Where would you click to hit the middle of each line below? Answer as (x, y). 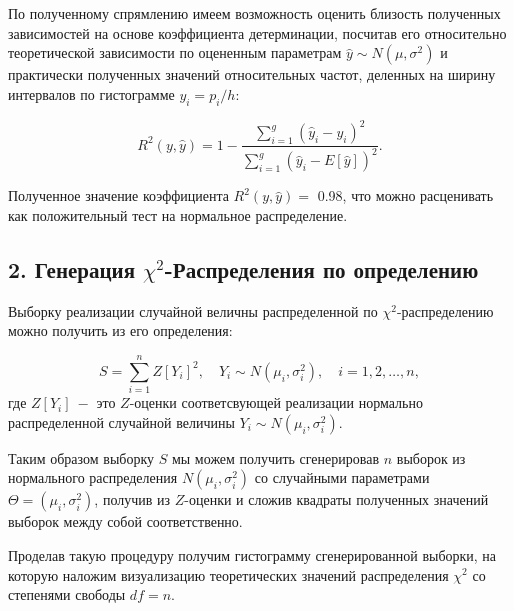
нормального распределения (93, 477)
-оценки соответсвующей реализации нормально (276, 402)
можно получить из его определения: (120, 330)
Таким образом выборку (81, 457)
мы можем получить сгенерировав (275, 457)
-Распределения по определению (321, 269)
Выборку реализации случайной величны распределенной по (193, 310)
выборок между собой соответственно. (125, 521)
